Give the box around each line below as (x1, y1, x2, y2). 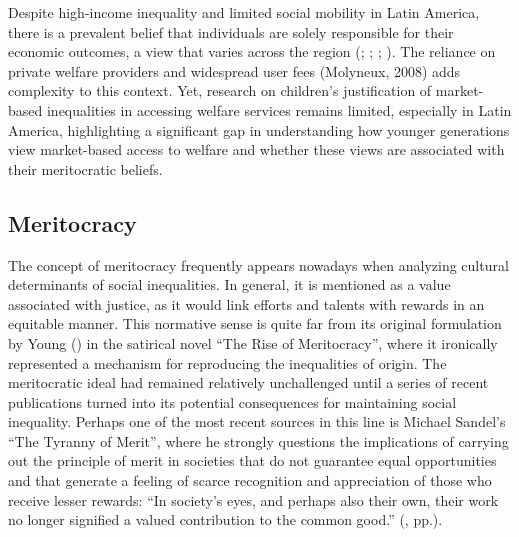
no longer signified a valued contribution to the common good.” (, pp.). (8, 509, 443, 530)
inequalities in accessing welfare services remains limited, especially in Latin (46, 99, 512, 120)
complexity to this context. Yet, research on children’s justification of (8, 80, 432, 101)
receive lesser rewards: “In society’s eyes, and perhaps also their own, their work (8, 489, 499, 510)
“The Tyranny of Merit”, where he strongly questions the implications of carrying (8, 430, 509, 451)
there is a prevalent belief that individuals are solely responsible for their (8, 21, 454, 42)
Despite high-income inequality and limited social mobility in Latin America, (8, 2, 480, 22)
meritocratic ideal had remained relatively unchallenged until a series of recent (8, 372, 489, 393)
